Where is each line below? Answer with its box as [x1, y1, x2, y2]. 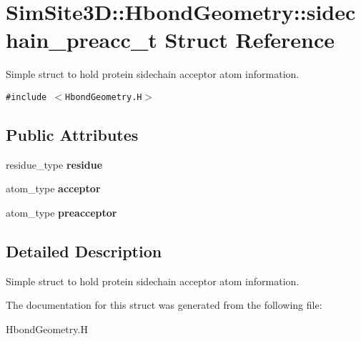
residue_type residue [6, 157, 103, 172]
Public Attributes [6, 123, 139, 145]
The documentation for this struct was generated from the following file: [6, 297, 322, 312]
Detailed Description [6, 239, 162, 262]
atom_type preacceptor [6, 204, 117, 219]
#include [6, 92, 47, 102]
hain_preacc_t [6, 25, 157, 54]
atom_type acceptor [6, 181, 101, 196]
